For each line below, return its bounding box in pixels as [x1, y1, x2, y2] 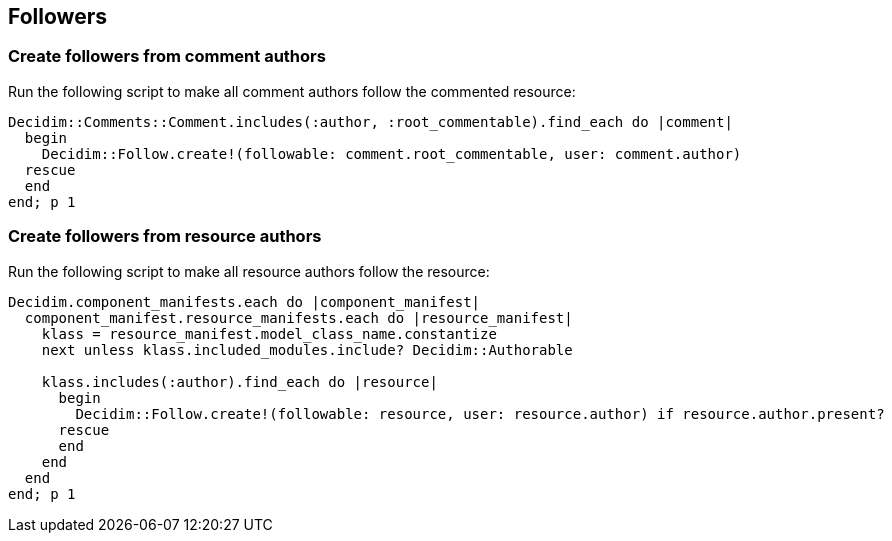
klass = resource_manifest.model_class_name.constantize [41, 325, 497, 342]
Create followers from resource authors [8, 226, 322, 247]
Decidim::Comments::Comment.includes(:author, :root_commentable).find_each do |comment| [8, 113, 733, 130]
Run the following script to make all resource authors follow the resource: [8, 262, 490, 280]
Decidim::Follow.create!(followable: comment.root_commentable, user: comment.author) [41, 145, 742, 162]
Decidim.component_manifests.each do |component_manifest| [8, 293, 481, 310]
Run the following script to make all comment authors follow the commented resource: [8, 82, 576, 100]
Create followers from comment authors [8, 46, 326, 67]
